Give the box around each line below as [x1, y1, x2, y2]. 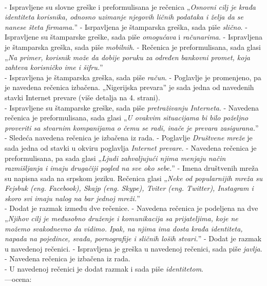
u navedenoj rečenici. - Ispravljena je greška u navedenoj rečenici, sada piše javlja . [5, 243, 262, 254]
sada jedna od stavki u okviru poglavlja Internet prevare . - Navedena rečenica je [5, 142, 257, 153]
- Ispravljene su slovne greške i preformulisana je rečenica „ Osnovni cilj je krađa [5, 1, 256, 12]
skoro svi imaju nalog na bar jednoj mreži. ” [5, 192, 140, 203]
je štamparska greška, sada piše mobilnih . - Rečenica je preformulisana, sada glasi [5, 41, 261, 52]
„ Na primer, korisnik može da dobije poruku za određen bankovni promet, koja [5, 51, 250, 62]
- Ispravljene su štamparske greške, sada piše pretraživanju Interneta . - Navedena [5, 102, 259, 113]
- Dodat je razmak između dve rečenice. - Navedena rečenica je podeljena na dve [5, 203, 258, 213]
